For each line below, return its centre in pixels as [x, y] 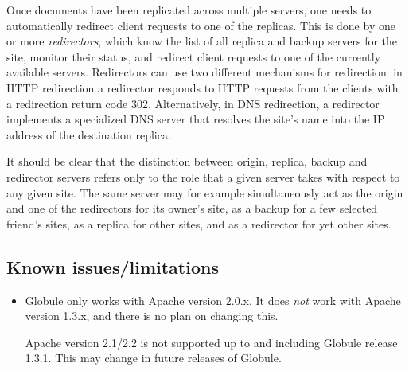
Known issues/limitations [113, 266]
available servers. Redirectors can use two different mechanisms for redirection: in [204, 72]
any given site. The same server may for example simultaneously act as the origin [205, 192]
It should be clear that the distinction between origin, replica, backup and [187, 161]
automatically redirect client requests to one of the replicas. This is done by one [201, 25]
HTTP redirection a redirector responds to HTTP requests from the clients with [203, 87]
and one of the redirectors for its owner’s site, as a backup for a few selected [192, 208]
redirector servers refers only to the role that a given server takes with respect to [203, 176]
